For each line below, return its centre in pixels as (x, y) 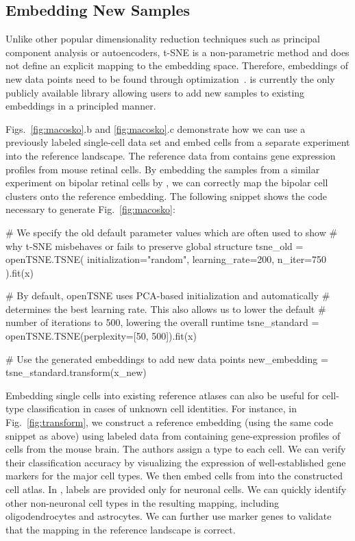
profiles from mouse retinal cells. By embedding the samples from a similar (163, 169)
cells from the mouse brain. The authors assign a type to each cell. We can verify (176, 449)
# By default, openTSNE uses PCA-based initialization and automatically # (168, 295)
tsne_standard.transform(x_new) (76, 372)
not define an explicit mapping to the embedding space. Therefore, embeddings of (177, 65)
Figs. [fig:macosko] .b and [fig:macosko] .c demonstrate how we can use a (156, 128)
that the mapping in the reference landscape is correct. (121, 529)
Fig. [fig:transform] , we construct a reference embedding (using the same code (169, 422)
